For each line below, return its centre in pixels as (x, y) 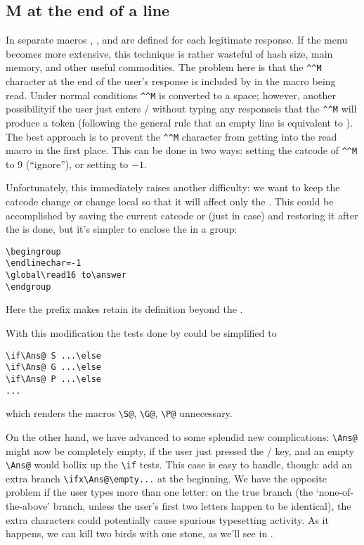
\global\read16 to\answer (66, 275)
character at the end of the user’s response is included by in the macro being (171, 81)
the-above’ (28, 506)
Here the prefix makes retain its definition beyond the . (124, 309)
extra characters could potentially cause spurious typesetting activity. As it (167, 519)
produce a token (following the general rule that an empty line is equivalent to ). (180, 122)
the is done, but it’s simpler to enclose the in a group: (122, 229)
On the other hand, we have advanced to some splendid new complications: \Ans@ (182, 436)
